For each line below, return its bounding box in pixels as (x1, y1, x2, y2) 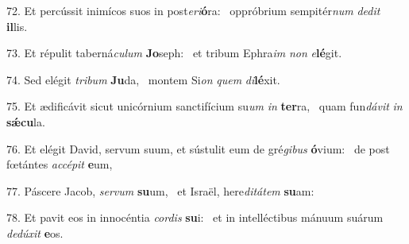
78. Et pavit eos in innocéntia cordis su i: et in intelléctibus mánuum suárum (6, 209, 384, 226)
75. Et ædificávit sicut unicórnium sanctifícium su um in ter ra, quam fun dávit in (6, 98, 403, 114)
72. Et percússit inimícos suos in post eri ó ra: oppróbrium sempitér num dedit (6, 2, 380, 18)
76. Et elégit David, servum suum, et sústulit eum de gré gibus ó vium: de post (6, 140, 390, 157)
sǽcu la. (6, 113, 45, 130)
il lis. (6, 17, 28, 34)
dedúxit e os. (6, 224, 64, 241)
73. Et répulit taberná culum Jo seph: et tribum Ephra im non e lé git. (6, 45, 342, 61)
